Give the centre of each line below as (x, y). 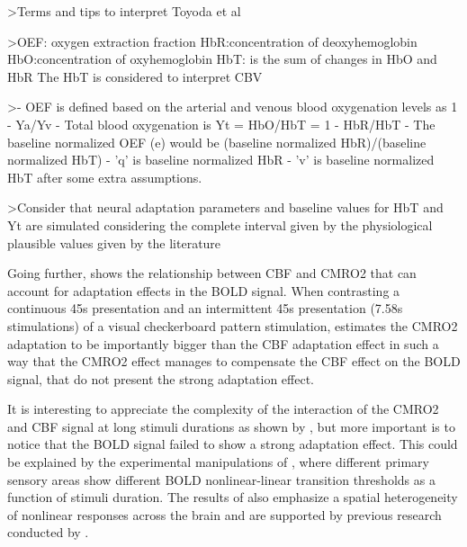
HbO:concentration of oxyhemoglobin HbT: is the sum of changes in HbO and (222, 59)
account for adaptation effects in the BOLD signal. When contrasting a (204, 290)
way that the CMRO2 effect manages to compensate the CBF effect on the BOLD (234, 361)
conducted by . (48, 532)
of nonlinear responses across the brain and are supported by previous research (225, 514)
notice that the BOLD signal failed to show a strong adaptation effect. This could (233, 444)
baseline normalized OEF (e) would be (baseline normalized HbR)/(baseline (217, 142)
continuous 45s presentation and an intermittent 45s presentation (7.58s (205, 308)
